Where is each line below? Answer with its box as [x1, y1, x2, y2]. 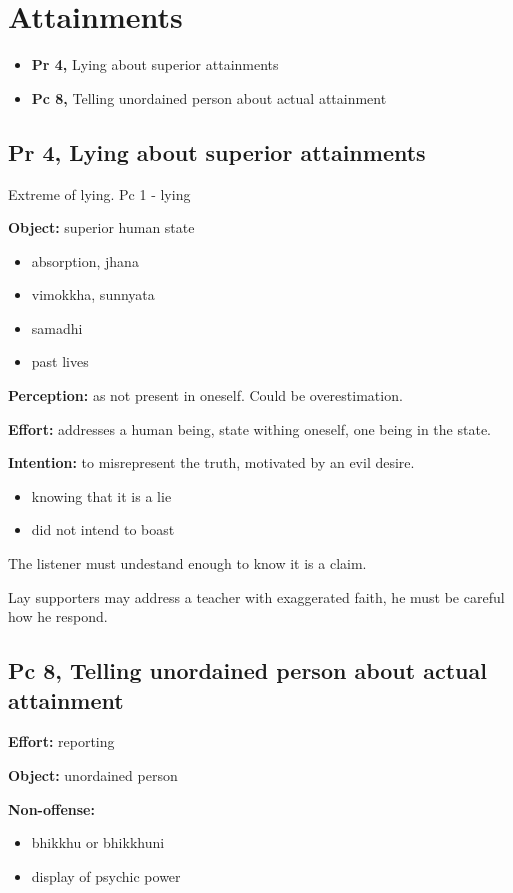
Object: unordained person [8, 765, 178, 786]
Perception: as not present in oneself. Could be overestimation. [8, 385, 403, 406]
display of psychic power [31, 865, 181, 886]
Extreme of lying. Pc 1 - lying [8, 183, 191, 204]
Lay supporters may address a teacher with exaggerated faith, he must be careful [8, 586, 505, 607]
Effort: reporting [8, 731, 115, 752]
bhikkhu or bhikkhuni [31, 832, 165, 853]
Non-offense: [8, 798, 95, 819]
